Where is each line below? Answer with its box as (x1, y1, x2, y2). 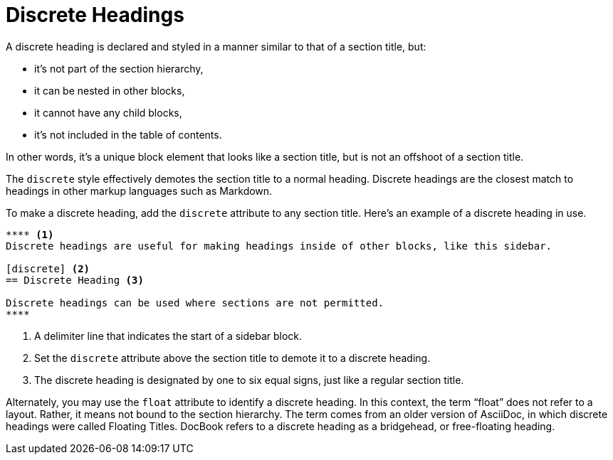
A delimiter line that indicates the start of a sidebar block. (34, 329, 303, 342)
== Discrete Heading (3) (6, 274, 144, 286)
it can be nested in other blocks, (34, 84, 185, 97)
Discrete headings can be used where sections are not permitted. (6, 296, 384, 309)
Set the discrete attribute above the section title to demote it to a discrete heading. (34, 351, 431, 364)
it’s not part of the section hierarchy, (34, 62, 204, 75)
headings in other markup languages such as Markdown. (6, 184, 273, 197)
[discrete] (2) (6, 262, 90, 274)
